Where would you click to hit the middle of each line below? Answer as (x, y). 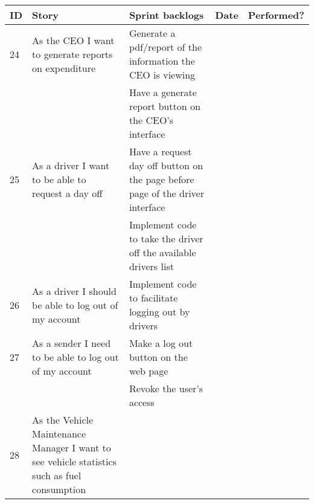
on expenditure (64, 68)
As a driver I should (74, 291)
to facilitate (153, 298)
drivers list (151, 266)
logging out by (159, 312)
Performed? (276, 15)
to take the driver (166, 238)
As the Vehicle (63, 420)
